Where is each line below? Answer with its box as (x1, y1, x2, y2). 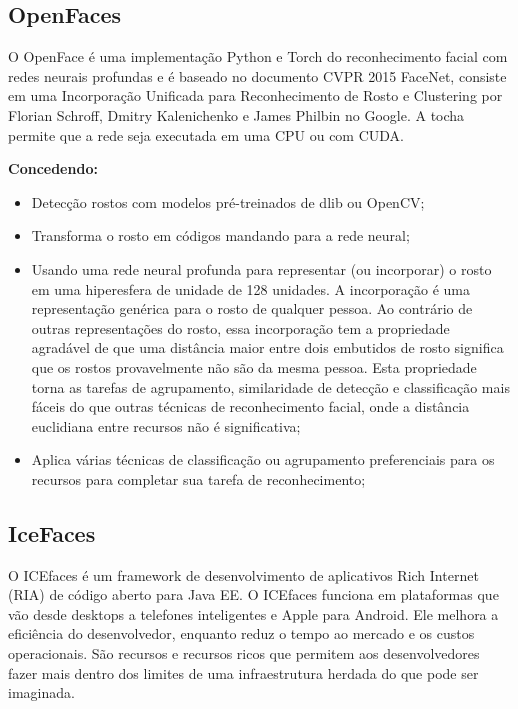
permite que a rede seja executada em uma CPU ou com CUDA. (8, 124, 404, 145)
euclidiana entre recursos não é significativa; (31, 415, 301, 436)
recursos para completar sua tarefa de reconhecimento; (31, 468, 366, 489)
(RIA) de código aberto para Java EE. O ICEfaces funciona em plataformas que (8, 584, 499, 605)
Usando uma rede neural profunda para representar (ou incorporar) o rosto (31, 258, 492, 279)
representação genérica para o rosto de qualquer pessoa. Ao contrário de (31, 298, 473, 319)
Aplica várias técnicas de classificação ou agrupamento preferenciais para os (31, 449, 495, 470)
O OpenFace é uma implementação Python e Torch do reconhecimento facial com (8, 46, 508, 67)
